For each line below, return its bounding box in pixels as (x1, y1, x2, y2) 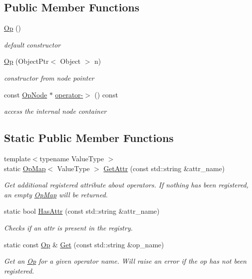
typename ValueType (40, 153, 104, 163)
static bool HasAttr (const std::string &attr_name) (4, 206, 160, 216)
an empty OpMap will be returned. (4, 189, 108, 199)
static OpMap (4, 163, 46, 173)
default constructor (4, 39, 61, 49)
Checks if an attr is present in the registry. (4, 222, 133, 232)
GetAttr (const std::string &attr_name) (103, 163, 225, 173)
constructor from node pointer (4, 72, 94, 83)
